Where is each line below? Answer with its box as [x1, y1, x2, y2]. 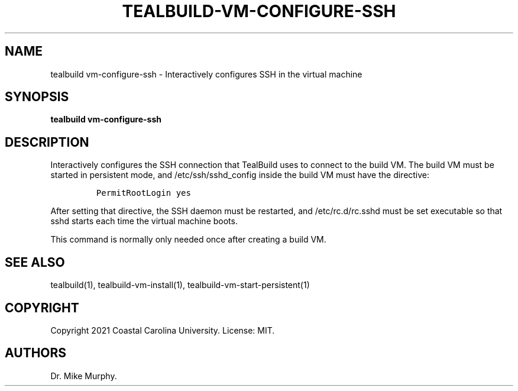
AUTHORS [5, 345, 67, 361]
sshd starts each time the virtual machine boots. [50, 216, 238, 227]
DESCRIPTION [5, 134, 89, 150]
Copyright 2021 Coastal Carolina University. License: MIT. [50, 325, 275, 335]
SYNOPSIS [5, 89, 69, 105]
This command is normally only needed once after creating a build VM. [50, 234, 326, 245]
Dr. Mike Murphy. [50, 370, 117, 381]
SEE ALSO [5, 254, 65, 270]
